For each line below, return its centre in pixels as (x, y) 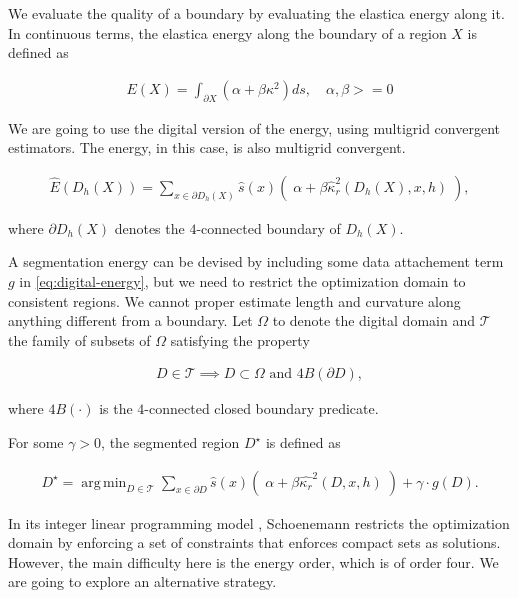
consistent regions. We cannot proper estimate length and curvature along (234, 300)
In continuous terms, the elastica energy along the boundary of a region (227, 32)
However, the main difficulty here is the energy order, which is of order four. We (253, 561)
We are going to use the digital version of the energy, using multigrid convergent (254, 127)
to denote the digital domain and (373, 320)
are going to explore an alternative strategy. (142, 581)
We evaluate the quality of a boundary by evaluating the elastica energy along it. (256, 13)
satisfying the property (240, 339)
